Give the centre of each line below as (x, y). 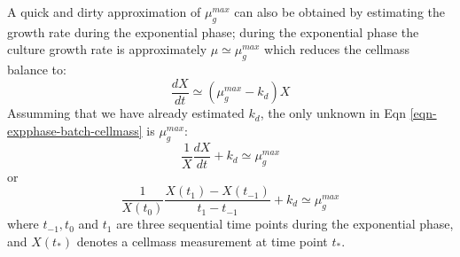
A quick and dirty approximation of (104, 12)
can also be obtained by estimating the (340, 12)
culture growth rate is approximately (107, 49)
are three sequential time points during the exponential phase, (285, 224)
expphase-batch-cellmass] (75, 130)
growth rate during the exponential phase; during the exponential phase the (213, 31)
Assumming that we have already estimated (126, 113)
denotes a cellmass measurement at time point (202, 241)
